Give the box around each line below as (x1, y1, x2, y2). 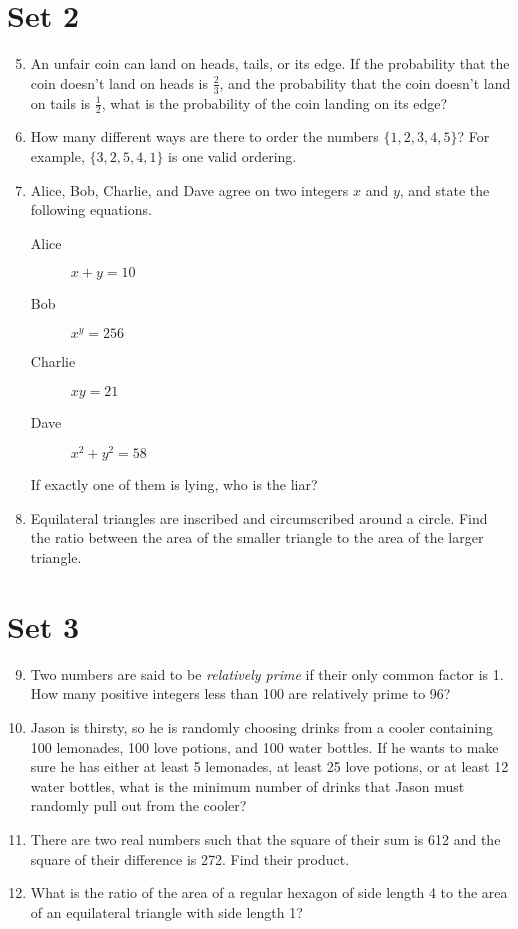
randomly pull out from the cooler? (30, 795, 247, 816)
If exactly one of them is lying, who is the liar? (30, 474, 318, 495)
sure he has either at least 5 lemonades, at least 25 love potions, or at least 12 (30, 756, 509, 777)
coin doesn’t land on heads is (30, 72, 208, 93)
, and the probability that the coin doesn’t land (219, 72, 511, 93)
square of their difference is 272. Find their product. (30, 848, 350, 869)
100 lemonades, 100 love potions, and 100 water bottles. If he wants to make (30, 736, 499, 757)
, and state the (399, 179, 490, 200)
